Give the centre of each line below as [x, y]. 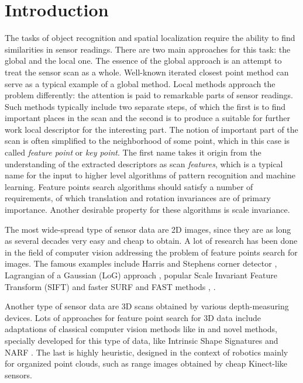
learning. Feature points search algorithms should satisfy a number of [129, 186]
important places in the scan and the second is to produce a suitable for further [147, 118]
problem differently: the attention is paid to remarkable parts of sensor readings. [149, 95]
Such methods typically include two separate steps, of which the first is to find [145, 106]
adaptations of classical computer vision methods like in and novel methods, [141, 329]
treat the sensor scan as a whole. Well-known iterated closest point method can [147, 72]
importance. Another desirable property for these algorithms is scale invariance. [147, 210]
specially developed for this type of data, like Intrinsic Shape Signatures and [142, 340]
